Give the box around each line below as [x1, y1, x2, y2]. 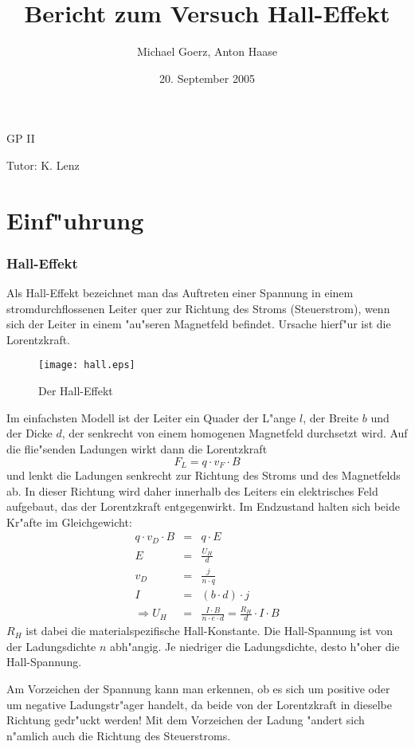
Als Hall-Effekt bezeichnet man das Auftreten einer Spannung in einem [6, 284, 354, 301]
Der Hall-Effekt [38, 382, 113, 399]
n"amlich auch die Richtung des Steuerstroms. [6, 727, 231, 743]
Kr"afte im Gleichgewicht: [6, 513, 132, 530]
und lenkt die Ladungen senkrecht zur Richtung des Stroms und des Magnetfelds [6, 466, 401, 483]
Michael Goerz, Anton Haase [137, 43, 277, 60]
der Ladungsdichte [6, 637, 96, 654]
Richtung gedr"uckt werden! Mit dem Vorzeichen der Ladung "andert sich [6, 712, 365, 728]
